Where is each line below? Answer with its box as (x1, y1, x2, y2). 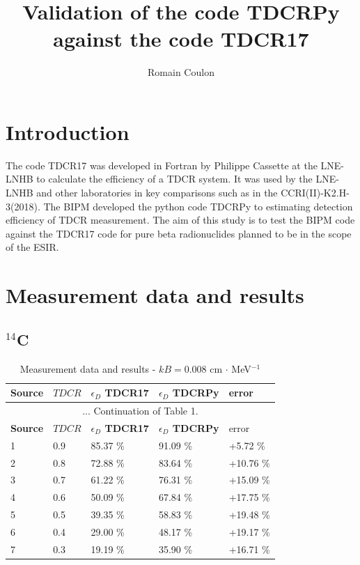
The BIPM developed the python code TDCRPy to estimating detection (43, 199, 353, 213)
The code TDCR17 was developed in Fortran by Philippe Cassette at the (6, 157, 318, 172)
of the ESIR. (6, 240, 59, 254)
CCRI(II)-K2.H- (281, 185, 350, 200)
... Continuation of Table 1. (82, 403, 198, 418)
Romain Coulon (148, 65, 214, 79)
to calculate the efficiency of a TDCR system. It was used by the (36, 171, 313, 186)
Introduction (6, 117, 130, 146)
